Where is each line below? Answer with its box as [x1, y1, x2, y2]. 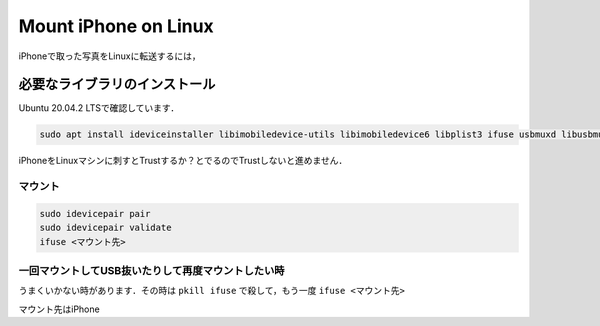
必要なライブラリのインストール [18, 76, 216, 93]
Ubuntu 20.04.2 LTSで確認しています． [18, 102, 180, 114]
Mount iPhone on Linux [18, 15, 214, 37]
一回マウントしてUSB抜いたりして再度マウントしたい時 [18, 264, 285, 278]
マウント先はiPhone [18, 303, 100, 315]
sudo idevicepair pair [39, 208, 151, 219]
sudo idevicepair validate [39, 222, 172, 234]
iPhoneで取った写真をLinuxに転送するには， [18, 50, 201, 62]
